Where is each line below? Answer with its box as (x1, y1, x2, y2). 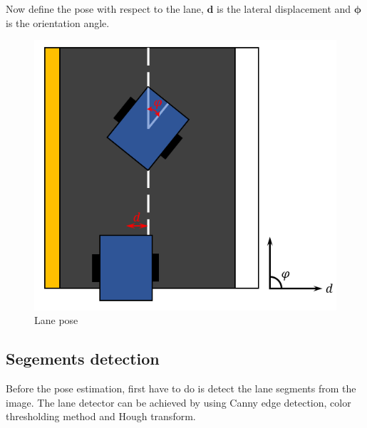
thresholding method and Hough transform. (6, 409, 196, 424)
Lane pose (34, 313, 78, 328)
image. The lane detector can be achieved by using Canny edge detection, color (6, 395, 351, 409)
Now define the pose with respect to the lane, (6, 1, 204, 16)
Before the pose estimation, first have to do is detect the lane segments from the (6, 381, 356, 396)
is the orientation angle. (6, 15, 110, 30)
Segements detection (6, 348, 160, 370)
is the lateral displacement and (217, 1, 351, 16)
